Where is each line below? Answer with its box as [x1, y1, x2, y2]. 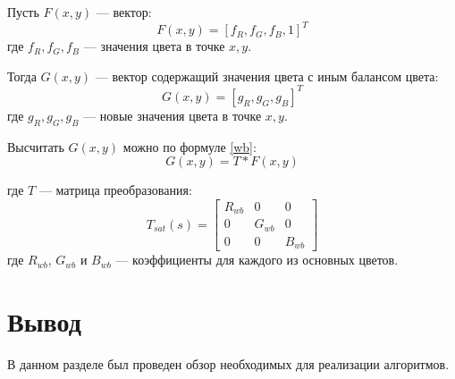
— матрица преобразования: [38, 181, 192, 199]
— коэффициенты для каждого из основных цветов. [115, 250, 399, 269]
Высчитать [7, 137, 64, 156]
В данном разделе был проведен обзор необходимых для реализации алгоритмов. [7, 354, 450, 373]
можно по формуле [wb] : [122, 137, 257, 156]
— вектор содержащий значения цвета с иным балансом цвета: [95, 66, 439, 85]
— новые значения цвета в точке [83, 105, 262, 124]
